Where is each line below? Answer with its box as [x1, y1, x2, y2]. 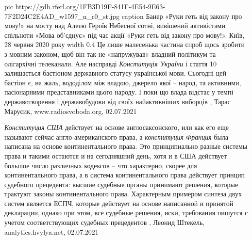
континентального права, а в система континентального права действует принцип [4, 170, 245, 180]
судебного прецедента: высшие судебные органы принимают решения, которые [4, 179, 238, 189]
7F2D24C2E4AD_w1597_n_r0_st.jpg [4, 11, 119, 21]
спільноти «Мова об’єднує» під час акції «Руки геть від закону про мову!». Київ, [4, 30, 245, 40]
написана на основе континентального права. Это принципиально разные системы [4, 141, 248, 151]
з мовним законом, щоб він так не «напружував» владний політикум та [4, 48, 216, 59]
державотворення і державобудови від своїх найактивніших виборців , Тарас [4, 96, 231, 106]
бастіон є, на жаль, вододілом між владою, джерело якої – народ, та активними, [4, 77, 241, 87]
